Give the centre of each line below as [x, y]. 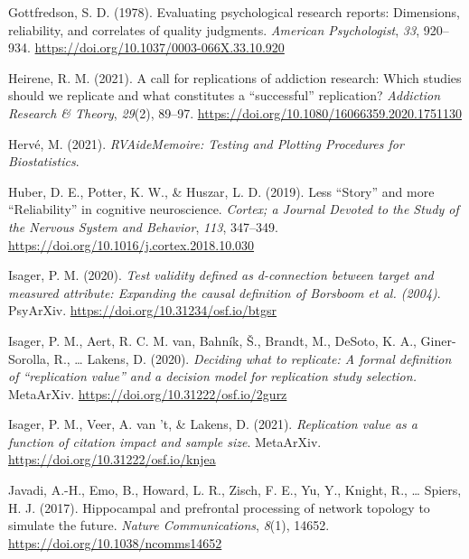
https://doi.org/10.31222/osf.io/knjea [112, 459]
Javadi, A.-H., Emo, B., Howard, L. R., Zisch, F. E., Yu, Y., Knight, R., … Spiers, [235, 490]
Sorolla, [29, 358]
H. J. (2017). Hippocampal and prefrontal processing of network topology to [219, 507]
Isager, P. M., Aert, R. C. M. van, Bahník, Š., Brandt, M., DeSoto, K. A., [212, 340]
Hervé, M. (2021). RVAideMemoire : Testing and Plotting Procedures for [206, 143]
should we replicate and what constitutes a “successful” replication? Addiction [225, 95]
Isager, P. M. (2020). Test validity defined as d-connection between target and [221, 275]
